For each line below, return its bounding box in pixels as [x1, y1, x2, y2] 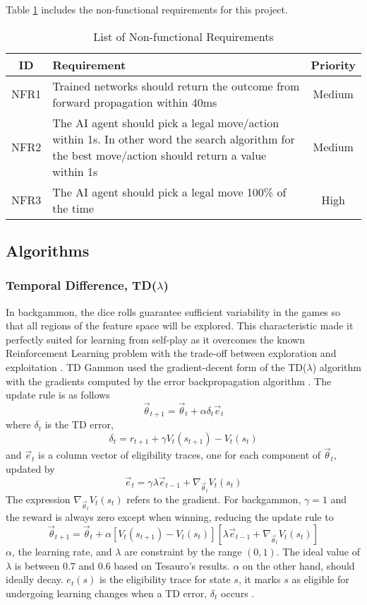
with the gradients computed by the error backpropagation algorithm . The [6, 373, 332, 388]
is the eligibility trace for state [99, 572, 231, 587]
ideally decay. [6, 572, 64, 587]
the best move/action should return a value [52, 146, 267, 163]
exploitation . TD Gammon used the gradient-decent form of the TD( [6, 359, 307, 374]
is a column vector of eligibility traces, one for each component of [38, 447, 321, 462]
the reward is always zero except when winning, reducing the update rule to [6, 510, 334, 524]
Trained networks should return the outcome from [52, 77, 300, 94]
